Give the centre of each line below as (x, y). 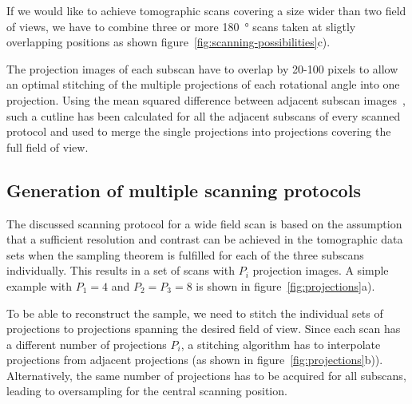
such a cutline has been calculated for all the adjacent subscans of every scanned (204, 115)
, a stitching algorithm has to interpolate (281, 344)
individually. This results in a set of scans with (121, 270)
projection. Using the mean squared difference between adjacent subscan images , (206, 99)
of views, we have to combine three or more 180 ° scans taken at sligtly (181, 26)
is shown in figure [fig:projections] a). (285, 285)
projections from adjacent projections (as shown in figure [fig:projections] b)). (195, 360)
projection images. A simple (321, 270)
